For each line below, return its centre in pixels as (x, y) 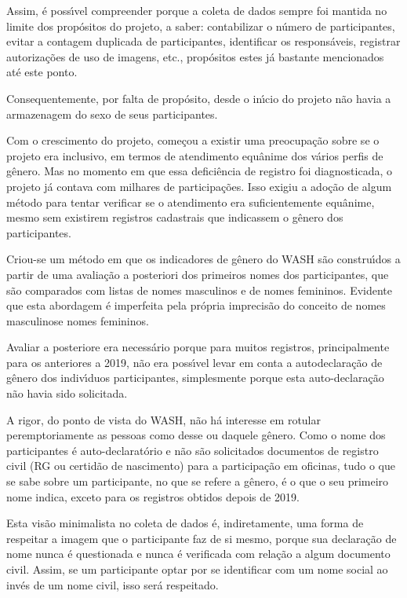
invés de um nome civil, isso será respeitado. (113, 584)
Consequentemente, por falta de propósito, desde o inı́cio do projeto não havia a (199, 98)
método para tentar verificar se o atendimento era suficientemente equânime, (191, 202)
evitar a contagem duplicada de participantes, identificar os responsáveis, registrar (203, 41)
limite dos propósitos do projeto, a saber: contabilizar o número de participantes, (201, 26)
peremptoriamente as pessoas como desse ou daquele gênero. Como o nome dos (196, 435)
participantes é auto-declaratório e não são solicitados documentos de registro (193, 450)
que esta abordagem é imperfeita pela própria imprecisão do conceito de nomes (196, 305)
